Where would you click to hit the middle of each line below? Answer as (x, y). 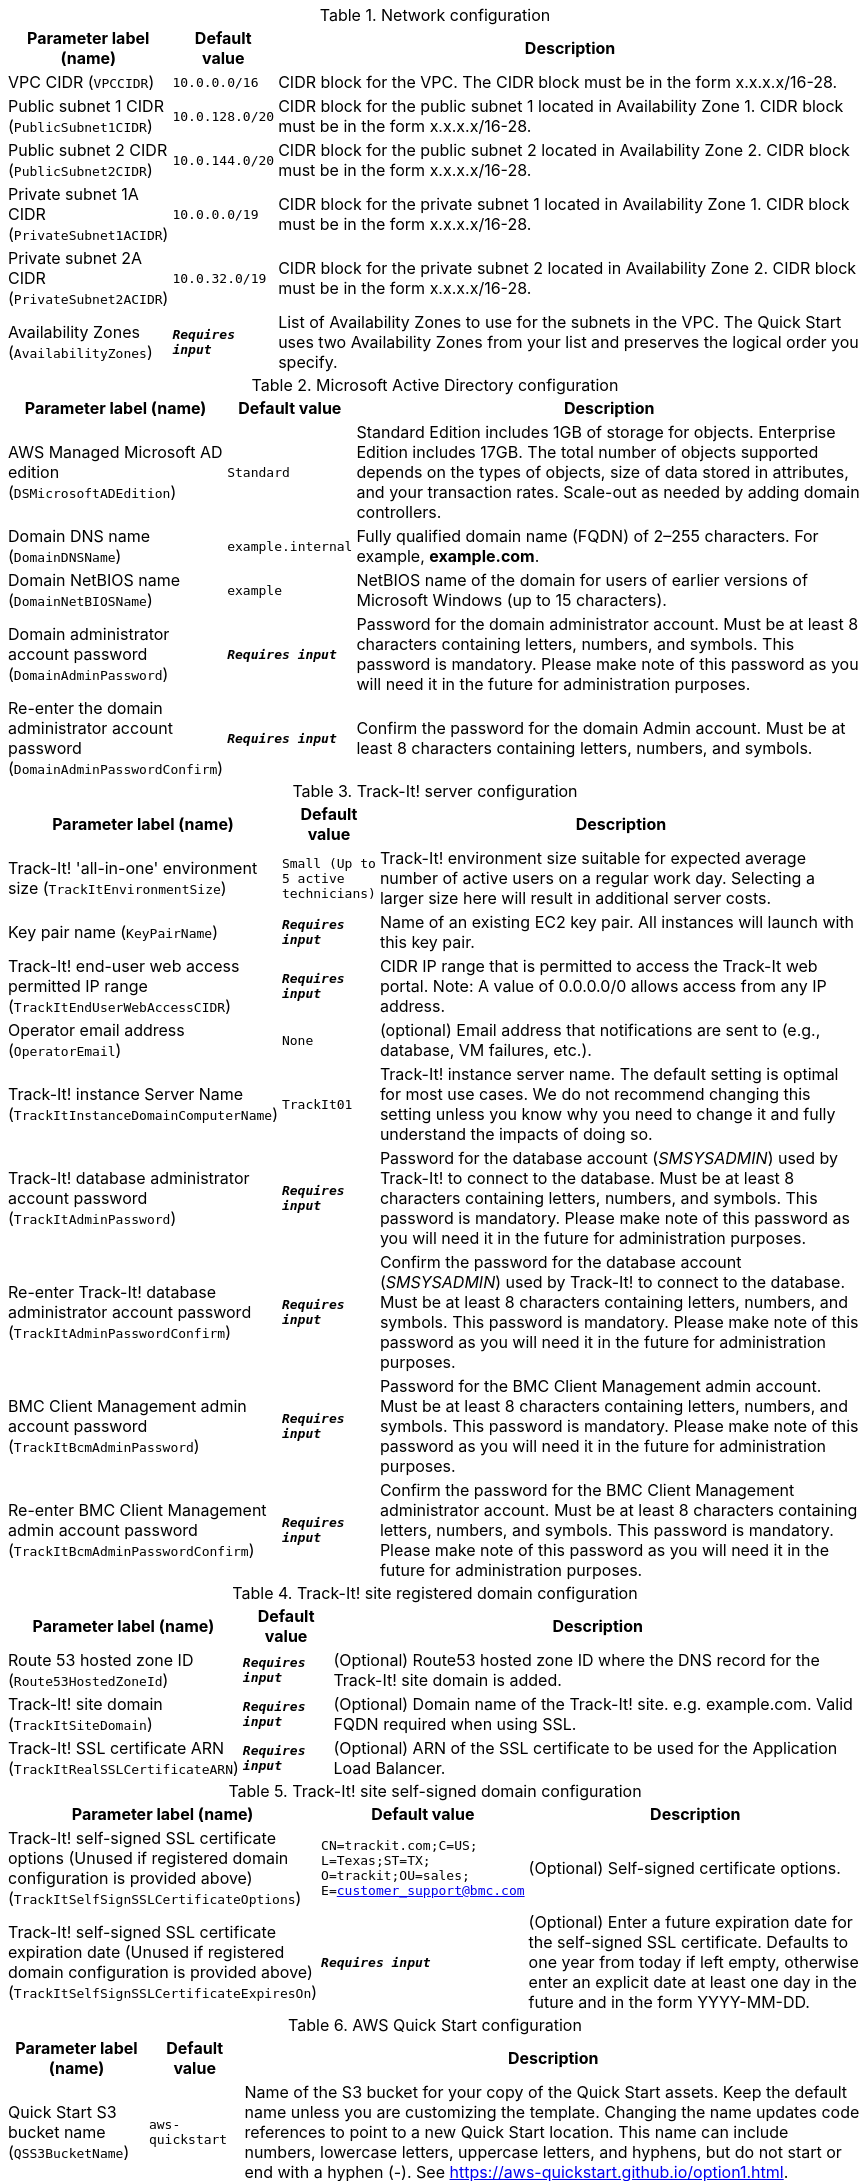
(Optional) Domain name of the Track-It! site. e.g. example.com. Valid (593, 1704)
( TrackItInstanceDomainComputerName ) (143, 1114)
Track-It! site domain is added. (447, 1680)
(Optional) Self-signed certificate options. (684, 1868)
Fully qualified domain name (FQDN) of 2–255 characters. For (587, 536)
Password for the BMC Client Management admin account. (600, 1386)
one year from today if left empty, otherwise (693, 1962)
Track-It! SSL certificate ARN (116, 1748)
